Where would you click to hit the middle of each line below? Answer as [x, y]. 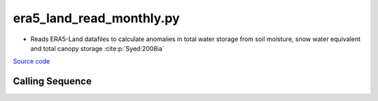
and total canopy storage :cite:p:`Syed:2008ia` [97, 48]
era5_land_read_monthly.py [96, 18]
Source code [31, 61]
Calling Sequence [52, 81]
